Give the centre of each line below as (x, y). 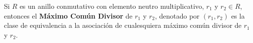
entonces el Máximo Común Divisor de (68, 15)
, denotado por (177, 15)
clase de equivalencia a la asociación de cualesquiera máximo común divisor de (123, 25)
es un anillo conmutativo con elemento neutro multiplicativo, (112, 6)
